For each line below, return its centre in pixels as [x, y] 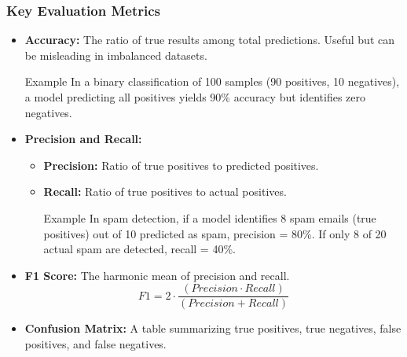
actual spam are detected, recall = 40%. [139, 249]
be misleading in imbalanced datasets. [116, 55]
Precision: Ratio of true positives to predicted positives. [181, 165]
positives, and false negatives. [95, 344]
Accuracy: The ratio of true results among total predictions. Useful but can [209, 40]
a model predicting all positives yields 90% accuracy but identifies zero [195, 97]
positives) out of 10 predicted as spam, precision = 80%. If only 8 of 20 [215, 233]
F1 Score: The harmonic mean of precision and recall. [157, 275]
